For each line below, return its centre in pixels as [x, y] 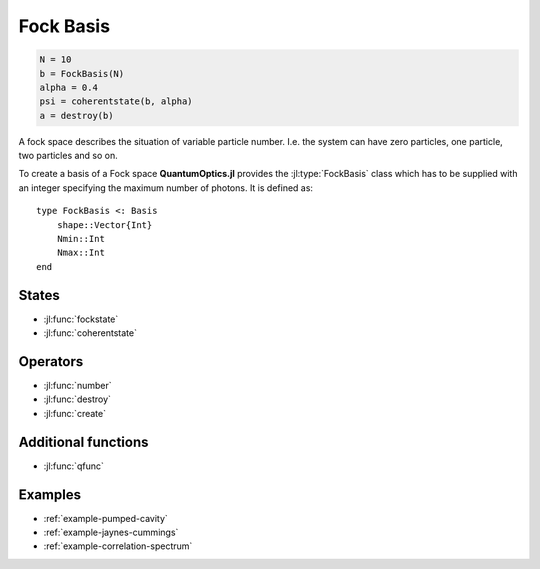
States [39, 295]
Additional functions [83, 441]
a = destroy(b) [76, 115]
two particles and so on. [68, 156]
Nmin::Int [80, 239]
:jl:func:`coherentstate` [90, 333]
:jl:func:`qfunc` [73, 466]
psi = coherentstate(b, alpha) [116, 101]
